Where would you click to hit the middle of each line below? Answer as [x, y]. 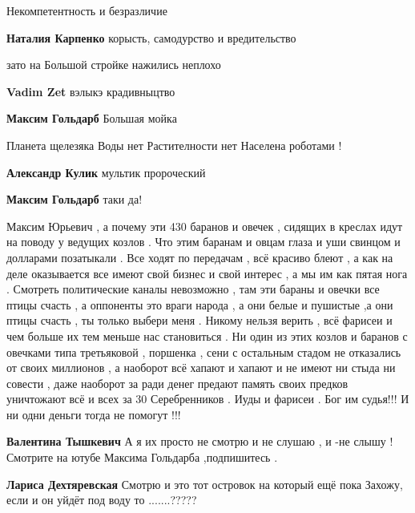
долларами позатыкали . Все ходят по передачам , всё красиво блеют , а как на [200, 257]
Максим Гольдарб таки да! [75, 199]
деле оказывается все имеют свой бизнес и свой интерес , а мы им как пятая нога [207, 273]
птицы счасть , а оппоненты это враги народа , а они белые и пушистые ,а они [200, 304]
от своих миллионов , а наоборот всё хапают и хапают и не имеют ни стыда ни [201, 368]
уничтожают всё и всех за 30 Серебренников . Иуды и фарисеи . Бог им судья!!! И [208, 399]
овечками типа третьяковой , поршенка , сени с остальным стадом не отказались [204, 351]
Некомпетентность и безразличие [87, 10]
